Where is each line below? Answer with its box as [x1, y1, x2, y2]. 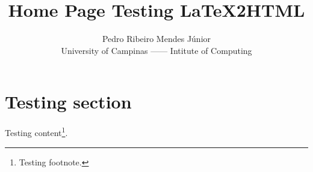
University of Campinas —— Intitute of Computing [61, 44, 252, 56]
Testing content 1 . [5, 125, 68, 138]
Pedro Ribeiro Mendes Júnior [102, 32, 211, 45]
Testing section [5, 89, 132, 114]
